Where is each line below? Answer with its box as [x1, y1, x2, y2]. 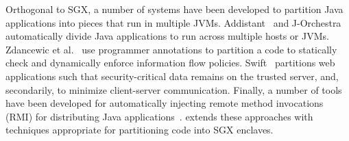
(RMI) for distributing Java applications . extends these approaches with [5, 109, 313, 123]
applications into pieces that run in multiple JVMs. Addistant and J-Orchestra [5, 15, 341, 29]
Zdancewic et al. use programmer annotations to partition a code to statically [5, 42, 337, 56]
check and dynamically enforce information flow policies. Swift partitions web [5, 55, 335, 70]
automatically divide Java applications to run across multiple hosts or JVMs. [5, 29, 329, 43]
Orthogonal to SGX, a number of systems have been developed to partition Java [5, 2, 344, 16]
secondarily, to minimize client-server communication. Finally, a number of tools [5, 82, 342, 97]
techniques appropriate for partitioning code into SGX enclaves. [5, 123, 274, 137]
